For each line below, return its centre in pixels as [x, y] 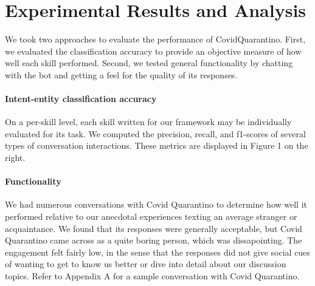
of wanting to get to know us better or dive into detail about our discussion [146, 264]
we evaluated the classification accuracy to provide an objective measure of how [153, 51]
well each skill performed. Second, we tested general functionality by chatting [149, 63]
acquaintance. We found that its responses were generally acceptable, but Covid [154, 228]
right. [15, 158]
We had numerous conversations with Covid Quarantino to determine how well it [156, 204]
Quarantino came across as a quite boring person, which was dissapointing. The [154, 240]
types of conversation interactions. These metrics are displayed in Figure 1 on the [157, 145]
